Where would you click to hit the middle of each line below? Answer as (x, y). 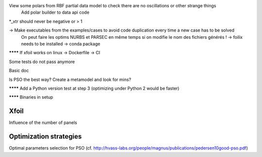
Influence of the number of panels (43, 123)
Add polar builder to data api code (55, 13)
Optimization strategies (45, 136)
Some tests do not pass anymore (42, 62)
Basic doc (19, 71)
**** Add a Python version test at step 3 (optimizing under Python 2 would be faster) (94, 88)
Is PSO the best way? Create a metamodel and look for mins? (70, 79)
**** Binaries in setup (31, 97)
